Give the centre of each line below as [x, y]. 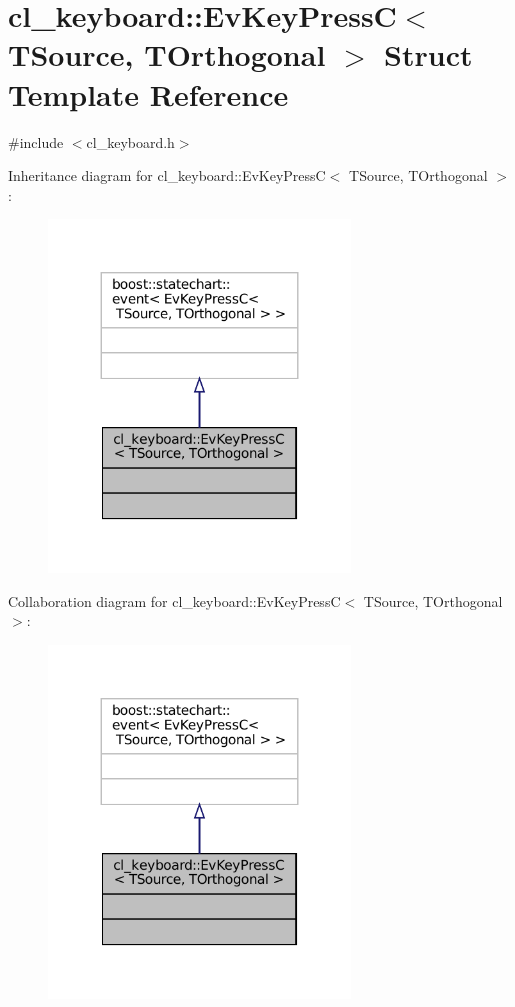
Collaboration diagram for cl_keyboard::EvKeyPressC [174, 600]
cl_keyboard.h [130, 141]
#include [36, 141]
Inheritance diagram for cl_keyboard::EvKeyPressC [167, 175]
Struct [428, 54]
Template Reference [148, 93]
